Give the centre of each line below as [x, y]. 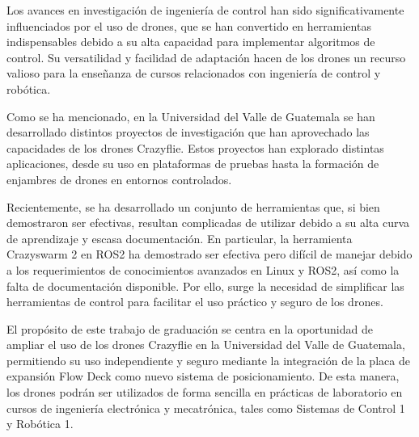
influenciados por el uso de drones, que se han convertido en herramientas [189, 25]
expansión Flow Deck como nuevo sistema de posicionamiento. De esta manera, [203, 376]
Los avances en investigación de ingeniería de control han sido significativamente [205, 10]
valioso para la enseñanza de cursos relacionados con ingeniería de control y [194, 73]
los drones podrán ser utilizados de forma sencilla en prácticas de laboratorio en [205, 392]
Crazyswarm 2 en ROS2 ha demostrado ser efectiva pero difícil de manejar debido [209, 254]
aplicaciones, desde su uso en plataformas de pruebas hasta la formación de [193, 164]
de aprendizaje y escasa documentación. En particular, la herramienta [180, 238]
